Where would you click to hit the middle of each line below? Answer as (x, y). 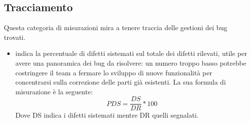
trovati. (15, 37)
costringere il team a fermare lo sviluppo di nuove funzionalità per (114, 72)
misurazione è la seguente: (54, 91)
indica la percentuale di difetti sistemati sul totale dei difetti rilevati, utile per (131, 53)
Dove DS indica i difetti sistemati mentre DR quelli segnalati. (107, 115)
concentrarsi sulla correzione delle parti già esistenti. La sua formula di (121, 82)
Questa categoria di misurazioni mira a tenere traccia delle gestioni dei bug (116, 27)
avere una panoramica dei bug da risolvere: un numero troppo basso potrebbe (131, 62)
